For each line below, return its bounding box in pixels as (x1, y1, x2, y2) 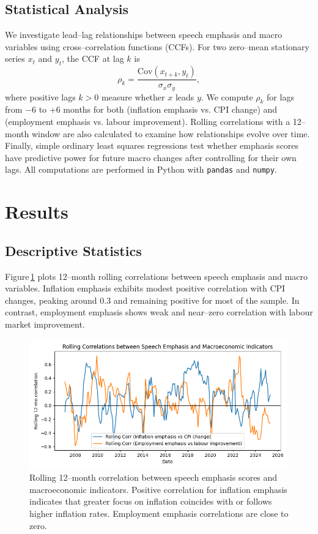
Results (5, 199, 68, 224)
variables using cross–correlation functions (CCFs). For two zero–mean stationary (5, 40, 309, 53)
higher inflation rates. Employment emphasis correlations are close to (29, 507, 289, 520)
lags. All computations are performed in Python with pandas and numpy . (5, 163, 277, 176)
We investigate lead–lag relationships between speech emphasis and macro (5, 28, 283, 41)
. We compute (201, 90, 253, 103)
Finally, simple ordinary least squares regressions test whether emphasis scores (5, 139, 299, 152)
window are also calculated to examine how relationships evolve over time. (31, 127, 310, 140)
